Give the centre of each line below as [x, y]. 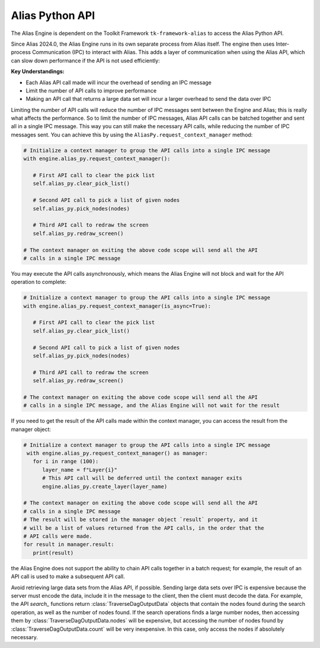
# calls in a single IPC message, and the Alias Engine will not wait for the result [151, 406]
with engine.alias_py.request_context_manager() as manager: [117, 453]
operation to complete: [39, 282]
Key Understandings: [38, 72]
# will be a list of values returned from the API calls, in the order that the [144, 528]
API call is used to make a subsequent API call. [68, 577]
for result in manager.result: [69, 545]
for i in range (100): [66, 462]
